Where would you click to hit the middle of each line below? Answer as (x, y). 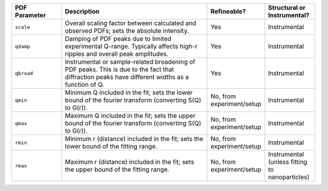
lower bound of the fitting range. (111, 146)
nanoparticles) (289, 177)
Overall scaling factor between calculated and (131, 23)
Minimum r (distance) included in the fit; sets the (134, 139)
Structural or (287, 8)
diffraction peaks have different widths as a (127, 77)
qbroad (24, 73)
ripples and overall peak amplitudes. (117, 54)
